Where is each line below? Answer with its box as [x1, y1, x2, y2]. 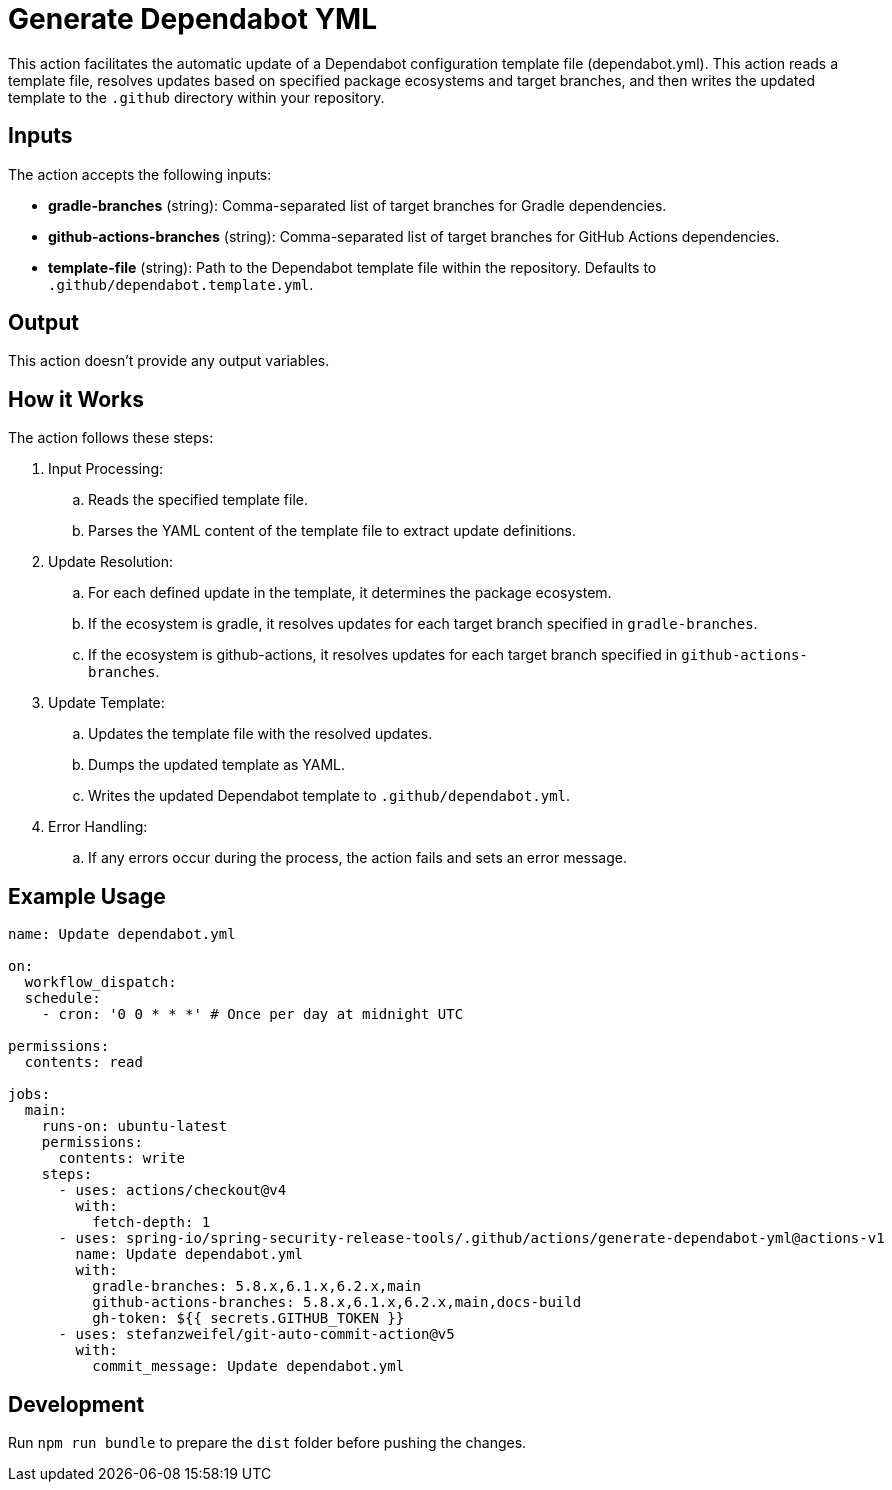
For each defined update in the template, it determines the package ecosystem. [88, 584, 612, 602]
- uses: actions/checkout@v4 [58, 1182, 287, 1199]
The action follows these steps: [8, 429, 214, 447]
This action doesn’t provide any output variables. [8, 352, 330, 370]
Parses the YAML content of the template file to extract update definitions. [88, 522, 576, 540]
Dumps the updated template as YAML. [88, 756, 346, 774]
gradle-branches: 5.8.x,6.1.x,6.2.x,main [92, 1278, 422, 1295]
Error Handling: [48, 818, 148, 836]
